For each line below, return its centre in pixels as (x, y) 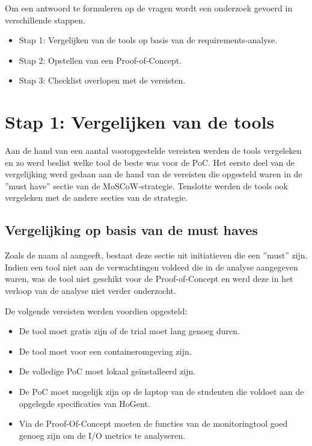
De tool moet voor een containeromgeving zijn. (105, 351)
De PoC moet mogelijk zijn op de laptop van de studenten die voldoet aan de (161, 392)
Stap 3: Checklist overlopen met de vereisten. (102, 80)
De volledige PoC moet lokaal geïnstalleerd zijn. (107, 371)
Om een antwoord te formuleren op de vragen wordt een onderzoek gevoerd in (149, 8)
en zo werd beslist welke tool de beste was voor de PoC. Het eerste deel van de (150, 162)
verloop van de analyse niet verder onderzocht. (90, 291)
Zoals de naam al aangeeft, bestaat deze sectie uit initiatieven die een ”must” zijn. (156, 255)
